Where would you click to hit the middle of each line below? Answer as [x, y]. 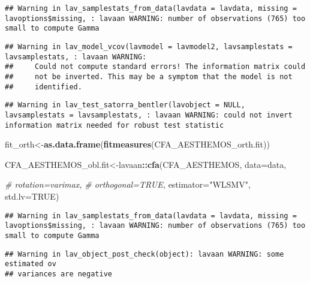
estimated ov [31, 264]
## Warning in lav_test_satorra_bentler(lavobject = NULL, [125, 105]
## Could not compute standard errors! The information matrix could [155, 67]
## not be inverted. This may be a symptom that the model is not [149, 76]
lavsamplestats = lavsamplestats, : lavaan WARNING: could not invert [149, 115]
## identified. [43, 87]
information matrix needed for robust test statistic [115, 125]
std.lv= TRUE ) [32, 196]
